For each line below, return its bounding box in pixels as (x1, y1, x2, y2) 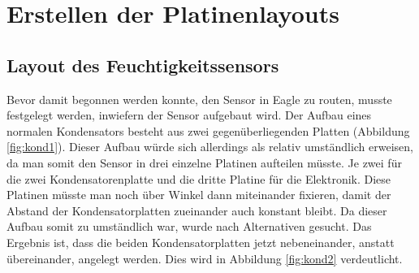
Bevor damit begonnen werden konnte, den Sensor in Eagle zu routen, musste (6, 90, 392, 107)
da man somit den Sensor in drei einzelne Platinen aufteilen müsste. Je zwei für (6, 154, 402, 171)
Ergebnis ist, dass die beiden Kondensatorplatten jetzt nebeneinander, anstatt (6, 233, 395, 250)
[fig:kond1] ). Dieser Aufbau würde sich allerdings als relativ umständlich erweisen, (6, 138, 413, 155)
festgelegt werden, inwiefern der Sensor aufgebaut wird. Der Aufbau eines (6, 106, 372, 123)
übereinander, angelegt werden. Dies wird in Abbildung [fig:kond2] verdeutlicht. (6, 249, 403, 266)
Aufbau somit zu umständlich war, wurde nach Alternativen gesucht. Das (6, 218, 372, 235)
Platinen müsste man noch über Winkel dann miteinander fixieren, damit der (6, 186, 391, 203)
